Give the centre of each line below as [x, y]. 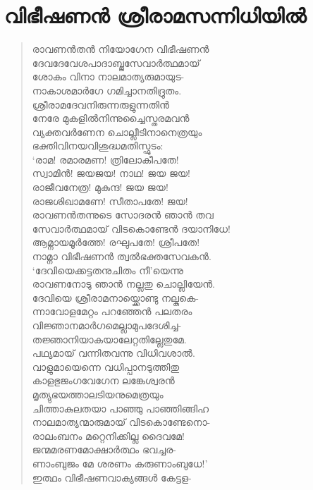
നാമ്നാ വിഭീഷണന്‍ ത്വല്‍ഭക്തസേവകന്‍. [122, 256]
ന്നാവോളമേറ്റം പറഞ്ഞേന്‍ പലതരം [112, 311]
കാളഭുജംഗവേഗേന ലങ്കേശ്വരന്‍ [103, 380]
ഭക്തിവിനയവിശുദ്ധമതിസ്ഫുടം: [98, 146]
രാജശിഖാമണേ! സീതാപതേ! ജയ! [110, 201]
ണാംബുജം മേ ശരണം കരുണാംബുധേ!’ [120, 463]
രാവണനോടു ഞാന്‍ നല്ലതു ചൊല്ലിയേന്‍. [123, 284]
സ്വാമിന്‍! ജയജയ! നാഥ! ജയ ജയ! [111, 173]
